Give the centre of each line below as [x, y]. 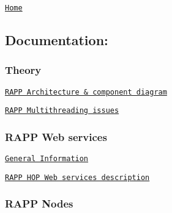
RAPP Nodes [39, 204]
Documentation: [57, 40]
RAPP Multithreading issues [62, 111]
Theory [23, 70]
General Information [47, 159]
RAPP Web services [56, 136]
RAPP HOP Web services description [77, 177]
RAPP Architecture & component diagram [86, 92]
